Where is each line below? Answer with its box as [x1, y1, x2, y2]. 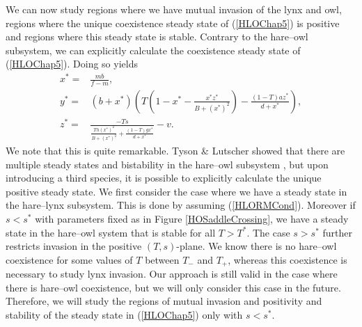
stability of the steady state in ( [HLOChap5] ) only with [6, 308, 243, 321]
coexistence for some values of [6, 252, 133, 266]
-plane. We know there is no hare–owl [176, 239, 337, 253]
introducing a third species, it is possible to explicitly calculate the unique [6, 170, 322, 185]
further [322, 225, 353, 239]
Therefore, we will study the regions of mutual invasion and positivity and [6, 294, 322, 308]
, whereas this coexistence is [228, 252, 347, 266]
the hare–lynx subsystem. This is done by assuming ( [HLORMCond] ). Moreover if [6, 198, 356, 212]
